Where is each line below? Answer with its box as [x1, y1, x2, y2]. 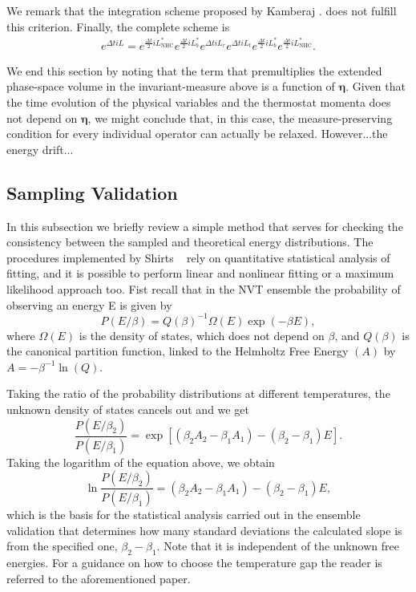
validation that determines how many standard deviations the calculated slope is [6, 521, 402, 538]
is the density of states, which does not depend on [79, 326, 325, 343]
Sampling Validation [6, 180, 178, 205]
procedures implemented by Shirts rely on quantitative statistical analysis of [6, 249, 390, 266]
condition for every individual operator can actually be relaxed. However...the [6, 125, 388, 142]
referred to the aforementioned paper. [6, 570, 191, 586]
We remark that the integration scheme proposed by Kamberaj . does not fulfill [6, 2, 397, 18]
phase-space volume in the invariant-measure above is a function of [6, 78, 335, 95]
